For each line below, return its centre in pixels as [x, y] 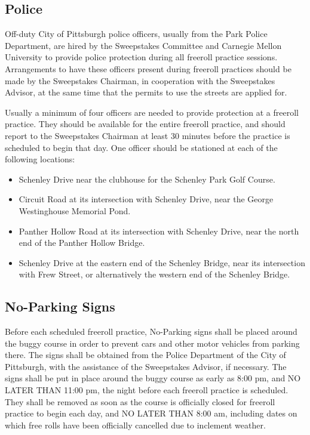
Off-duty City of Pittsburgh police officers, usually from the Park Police [136, 34]
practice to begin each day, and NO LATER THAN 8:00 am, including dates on [151, 413]
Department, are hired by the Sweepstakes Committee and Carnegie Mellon [143, 45]
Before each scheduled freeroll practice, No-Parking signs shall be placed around [151, 331]
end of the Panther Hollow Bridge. [82, 243]
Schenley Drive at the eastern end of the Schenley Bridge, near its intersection [162, 262]
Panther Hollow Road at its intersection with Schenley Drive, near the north [159, 231]
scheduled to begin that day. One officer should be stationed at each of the [141, 147]
